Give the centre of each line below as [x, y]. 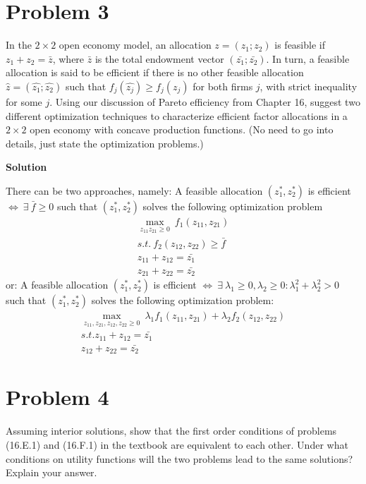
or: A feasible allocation [57, 285]
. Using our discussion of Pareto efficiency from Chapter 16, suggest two [205, 101]
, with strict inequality [309, 86]
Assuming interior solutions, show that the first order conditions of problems [171, 431]
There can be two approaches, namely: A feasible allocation [134, 190]
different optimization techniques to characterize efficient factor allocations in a [177, 115]
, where [68, 58]
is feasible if [300, 45]
